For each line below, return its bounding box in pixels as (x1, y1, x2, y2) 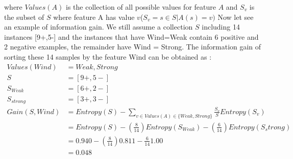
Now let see (217, 11, 254, 22)
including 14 (202, 21, 240, 32)
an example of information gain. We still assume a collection (4, 21, 193, 32)
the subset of (4, 11, 44, 22)
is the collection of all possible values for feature (66, 2, 216, 12)
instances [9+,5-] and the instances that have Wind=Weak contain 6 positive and (4, 31, 259, 42)
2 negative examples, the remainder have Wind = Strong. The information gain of (4, 41, 261, 52)
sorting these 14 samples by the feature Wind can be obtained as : (4, 51, 212, 62)
